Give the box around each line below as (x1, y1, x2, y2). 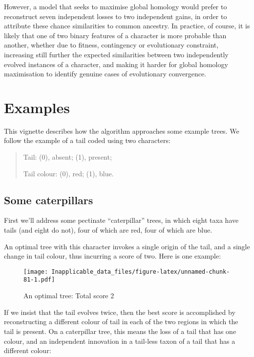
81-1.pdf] (23, 276, 55, 284)
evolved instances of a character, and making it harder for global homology (4, 59, 228, 69)
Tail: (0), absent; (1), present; (23, 152, 112, 162)
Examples (4, 97, 70, 117)
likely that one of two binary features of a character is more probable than (4, 30, 227, 40)
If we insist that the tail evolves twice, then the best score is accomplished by (4, 307, 235, 317)
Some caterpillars (4, 192, 93, 207)
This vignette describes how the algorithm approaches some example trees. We (4, 125, 239, 136)
